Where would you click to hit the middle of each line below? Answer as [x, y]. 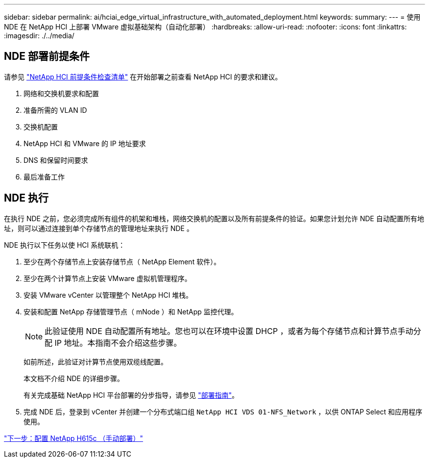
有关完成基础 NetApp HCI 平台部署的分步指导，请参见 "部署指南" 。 [131, 395]
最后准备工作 [44, 177]
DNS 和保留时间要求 [56, 160]
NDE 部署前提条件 [47, 56]
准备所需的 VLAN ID [55, 110]
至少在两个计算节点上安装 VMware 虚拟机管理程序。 [107, 278]
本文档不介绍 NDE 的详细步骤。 [74, 378]
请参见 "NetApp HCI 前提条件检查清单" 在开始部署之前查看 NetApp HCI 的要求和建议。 [143, 77]
